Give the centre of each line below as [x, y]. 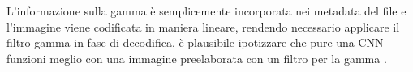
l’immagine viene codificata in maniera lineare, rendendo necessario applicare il [203, 26]
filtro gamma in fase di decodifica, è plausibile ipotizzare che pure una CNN [195, 42]
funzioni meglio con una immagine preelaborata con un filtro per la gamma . [197, 58]
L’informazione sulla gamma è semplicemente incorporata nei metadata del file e [206, 11]
